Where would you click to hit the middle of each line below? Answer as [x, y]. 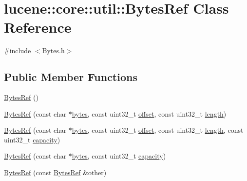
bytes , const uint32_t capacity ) [119, 156]
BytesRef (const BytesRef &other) [55, 172]
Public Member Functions [71, 77]
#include [18, 50]
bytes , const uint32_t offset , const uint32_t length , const [158, 130]
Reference [38, 27]
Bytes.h [53, 50]
